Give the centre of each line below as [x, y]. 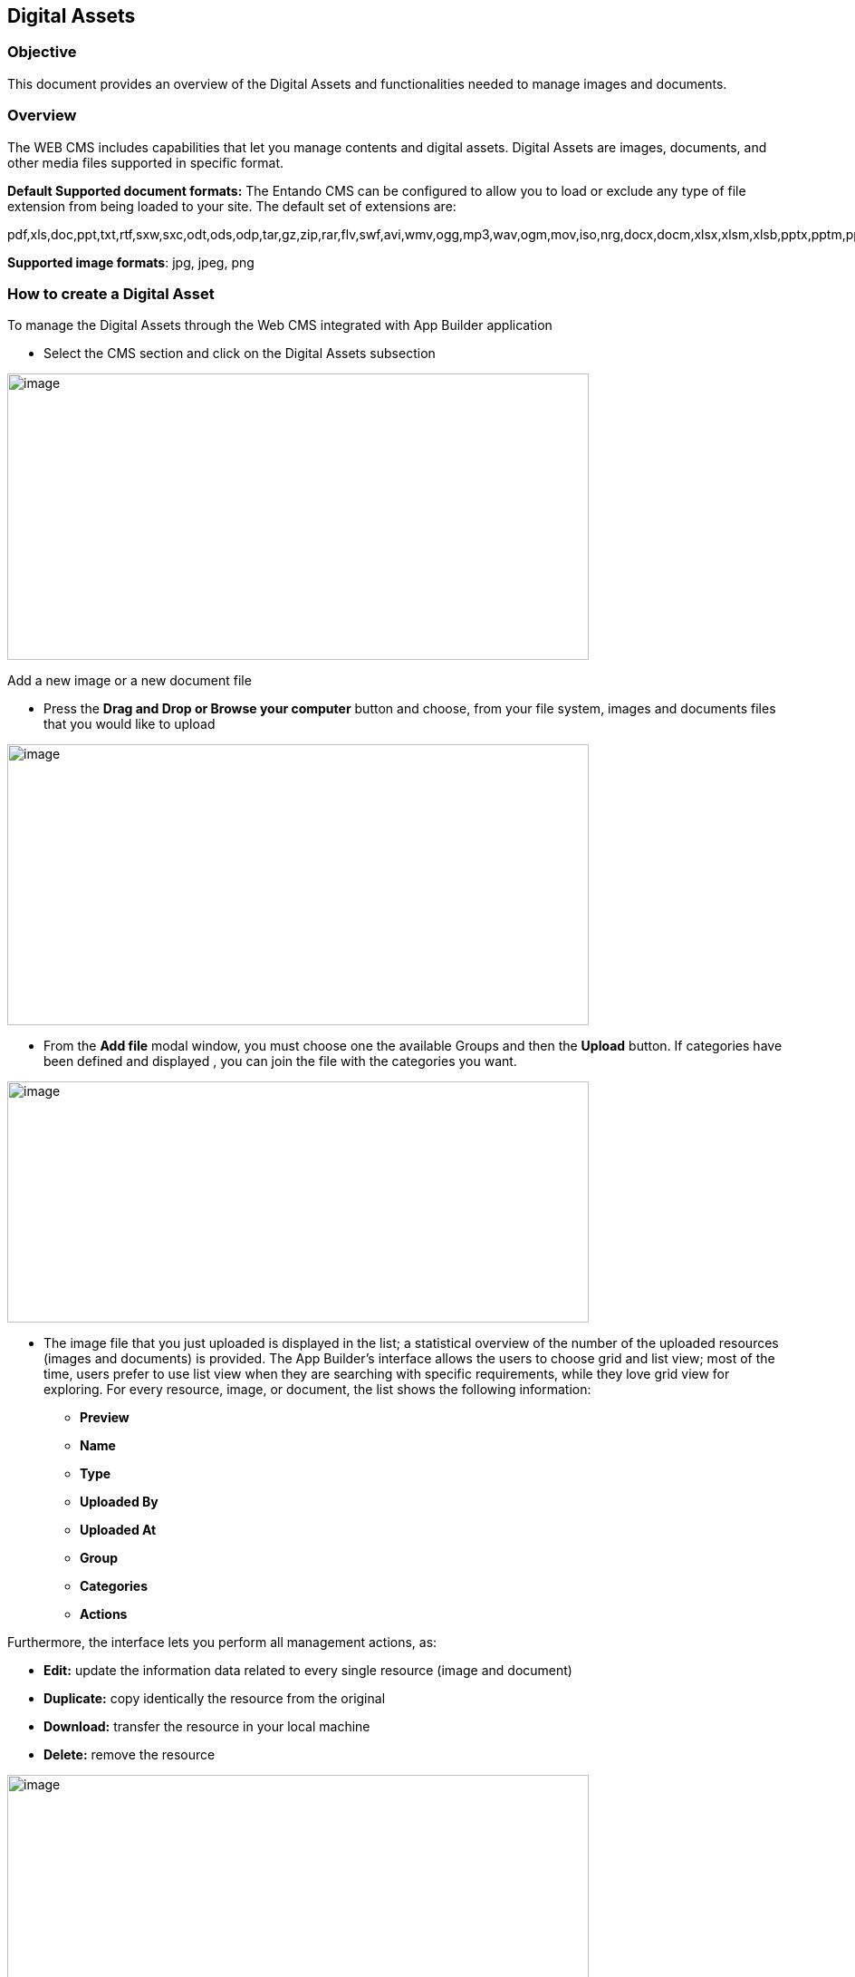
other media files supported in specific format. [146, 162]
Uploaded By [119, 1502]
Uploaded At [118, 1530]
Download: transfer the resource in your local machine [207, 1727]
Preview [105, 1418]
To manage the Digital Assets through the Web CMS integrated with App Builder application [280, 325]
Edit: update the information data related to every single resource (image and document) [308, 1671]
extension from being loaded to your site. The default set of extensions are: [232, 206]
